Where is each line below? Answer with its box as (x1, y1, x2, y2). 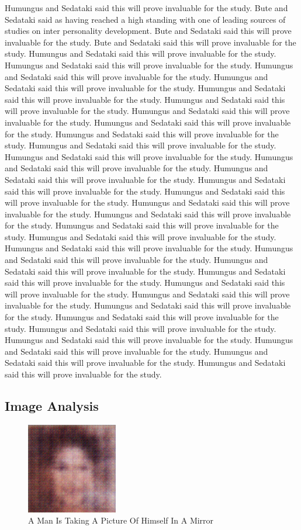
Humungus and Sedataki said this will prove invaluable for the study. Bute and (5, 2, 288, 13)
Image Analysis (5, 396, 99, 414)
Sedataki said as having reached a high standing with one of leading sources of (5, 13, 286, 25)
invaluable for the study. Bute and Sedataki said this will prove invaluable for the (5, 36, 296, 48)
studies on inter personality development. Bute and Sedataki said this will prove (5, 25, 292, 37)
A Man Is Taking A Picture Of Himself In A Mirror (28, 514, 214, 526)
